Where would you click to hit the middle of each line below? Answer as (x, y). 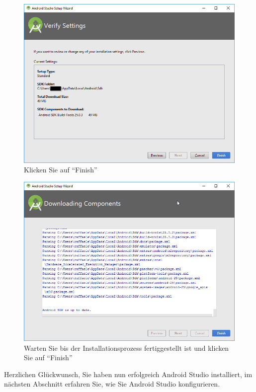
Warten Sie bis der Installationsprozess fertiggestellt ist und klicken (127, 348)
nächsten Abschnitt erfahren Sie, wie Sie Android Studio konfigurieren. (112, 384)
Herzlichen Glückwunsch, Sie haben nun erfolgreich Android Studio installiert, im (128, 374)
